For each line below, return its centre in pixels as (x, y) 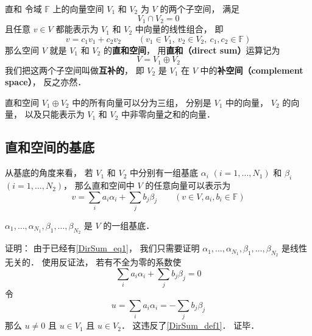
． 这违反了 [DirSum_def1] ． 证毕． (190, 325)
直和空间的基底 (50, 147)
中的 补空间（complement (252, 70)
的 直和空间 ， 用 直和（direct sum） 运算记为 (192, 50)
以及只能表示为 (55, 114)
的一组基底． (129, 225)
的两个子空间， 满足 (200, 9)
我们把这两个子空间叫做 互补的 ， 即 (75, 70)
